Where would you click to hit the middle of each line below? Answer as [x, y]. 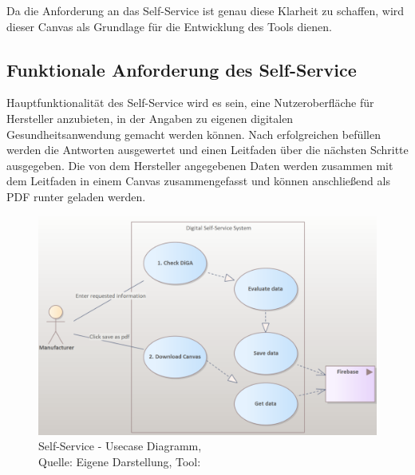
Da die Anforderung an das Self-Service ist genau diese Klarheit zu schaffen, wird [206, 10]
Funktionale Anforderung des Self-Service [182, 69]
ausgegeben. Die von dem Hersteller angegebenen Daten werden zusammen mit [200, 165]
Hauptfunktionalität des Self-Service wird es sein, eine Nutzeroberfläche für [190, 103]
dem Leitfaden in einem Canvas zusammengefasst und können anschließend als [198, 181]
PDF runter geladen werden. [76, 196]
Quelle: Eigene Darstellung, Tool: [120, 461]
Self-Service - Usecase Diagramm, [120, 446]
